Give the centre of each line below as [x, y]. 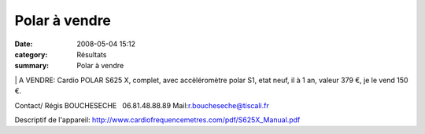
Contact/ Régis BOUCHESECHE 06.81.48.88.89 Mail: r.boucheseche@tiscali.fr [142, 105]
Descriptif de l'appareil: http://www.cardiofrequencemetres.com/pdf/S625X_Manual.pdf [157, 120]
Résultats [92, 54]
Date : [24, 44]
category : [31, 54]
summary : [32, 66]
